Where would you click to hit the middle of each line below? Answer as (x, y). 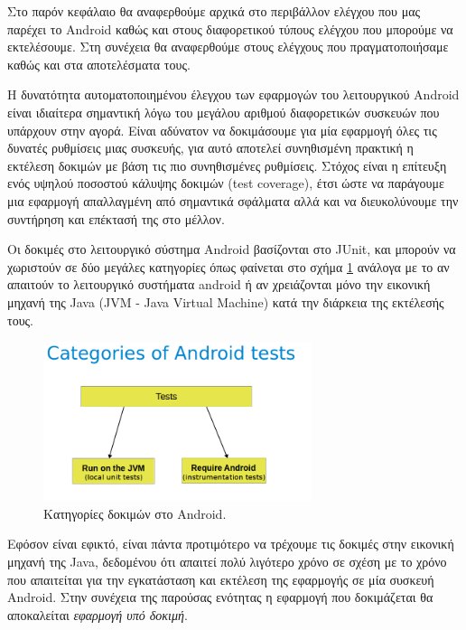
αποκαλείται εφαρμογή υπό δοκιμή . (98, 614)
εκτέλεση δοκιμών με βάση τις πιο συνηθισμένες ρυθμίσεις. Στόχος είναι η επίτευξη (227, 165)
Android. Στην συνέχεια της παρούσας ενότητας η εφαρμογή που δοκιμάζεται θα (220, 597)
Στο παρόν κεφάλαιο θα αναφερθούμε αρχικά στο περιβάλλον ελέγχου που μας (214, 11)
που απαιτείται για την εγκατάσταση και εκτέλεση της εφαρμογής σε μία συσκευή (221, 579)
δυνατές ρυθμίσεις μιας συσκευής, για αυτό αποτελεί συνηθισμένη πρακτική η (210, 148)
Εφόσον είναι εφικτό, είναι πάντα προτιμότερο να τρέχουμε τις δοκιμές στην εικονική (231, 544)
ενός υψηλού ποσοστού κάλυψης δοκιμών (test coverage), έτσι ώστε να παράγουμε (226, 183)
